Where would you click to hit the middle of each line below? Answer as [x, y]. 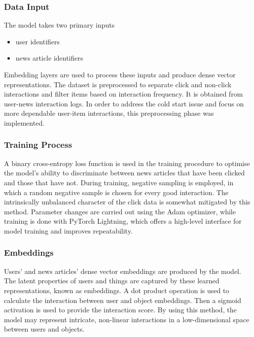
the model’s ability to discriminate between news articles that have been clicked [125, 173]
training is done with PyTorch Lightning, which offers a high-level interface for [123, 221]
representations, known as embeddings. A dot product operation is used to [117, 290]
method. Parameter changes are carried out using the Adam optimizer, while [120, 211]
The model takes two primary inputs [59, 25]
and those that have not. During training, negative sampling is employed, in [119, 182]
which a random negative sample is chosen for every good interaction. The [116, 192]
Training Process [38, 145]
